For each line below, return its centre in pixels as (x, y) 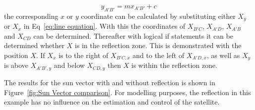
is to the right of (83, 55)
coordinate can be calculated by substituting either (158, 16)
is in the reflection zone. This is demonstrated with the (158, 45)
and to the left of (158, 55)
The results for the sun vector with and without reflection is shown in (110, 82)
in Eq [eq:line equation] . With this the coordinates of (104, 26)
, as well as (223, 55)
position (16, 55)
